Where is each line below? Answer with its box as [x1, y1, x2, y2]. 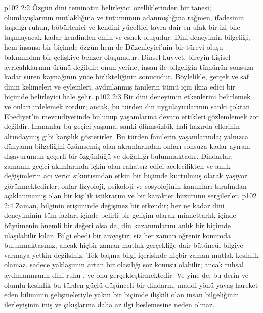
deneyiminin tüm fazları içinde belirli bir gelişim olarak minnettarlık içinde [4, 210, 236, 220]
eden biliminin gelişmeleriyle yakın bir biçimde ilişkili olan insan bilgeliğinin [4, 289, 239, 300]
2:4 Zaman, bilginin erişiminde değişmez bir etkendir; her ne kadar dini [4, 200, 225, 210]
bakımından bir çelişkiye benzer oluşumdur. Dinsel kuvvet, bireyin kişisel [4, 51, 231, 62]
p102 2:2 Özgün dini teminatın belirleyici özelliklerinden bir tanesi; [4, 2, 211, 12]
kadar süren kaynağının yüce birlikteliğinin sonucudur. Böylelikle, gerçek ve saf [4, 71, 249, 82]
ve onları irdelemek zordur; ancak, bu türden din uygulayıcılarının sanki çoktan [4, 101, 250, 111]
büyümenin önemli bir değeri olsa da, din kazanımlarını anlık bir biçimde [4, 220, 231, 231]
